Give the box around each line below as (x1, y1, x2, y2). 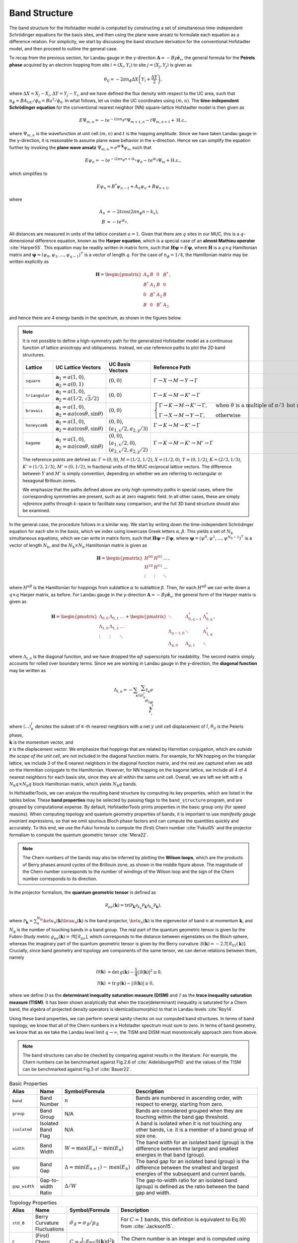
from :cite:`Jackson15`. (121, 1223, 174, 1230)
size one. (136, 1132, 157, 1139)
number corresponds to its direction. (22, 876, 98, 882)
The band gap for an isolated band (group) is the (136, 1157, 249, 1164)
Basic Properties (9, 1080, 48, 1087)
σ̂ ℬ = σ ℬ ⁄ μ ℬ (70, 1219, 99, 1227)
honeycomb (25, 423, 48, 428)
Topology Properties (9, 1199, 57, 1206)
